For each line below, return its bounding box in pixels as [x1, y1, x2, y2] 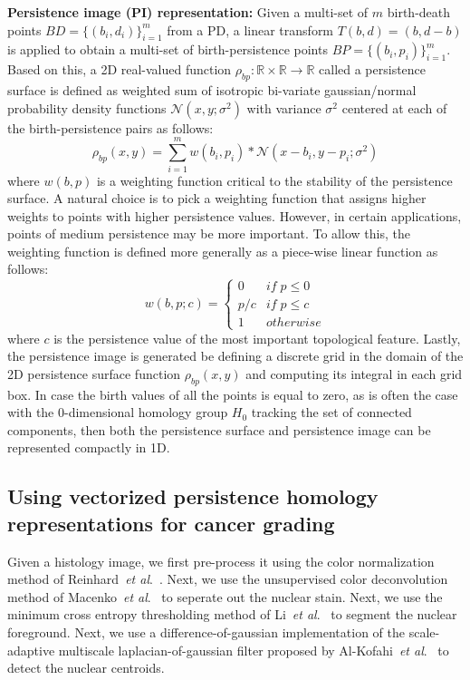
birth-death [387, 3, 451, 21]
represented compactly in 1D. [7, 438, 170, 457]
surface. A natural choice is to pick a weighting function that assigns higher [7, 189, 427, 208]
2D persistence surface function [7, 364, 181, 383]
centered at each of [341, 98, 447, 117]
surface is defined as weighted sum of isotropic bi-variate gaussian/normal [7, 81, 417, 100]
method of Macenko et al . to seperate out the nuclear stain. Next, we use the [7, 587, 443, 606]
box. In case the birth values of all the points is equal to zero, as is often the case [7, 384, 458, 403]
